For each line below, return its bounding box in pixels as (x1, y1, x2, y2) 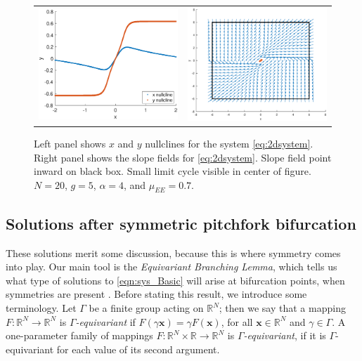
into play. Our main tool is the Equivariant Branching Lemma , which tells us (6, 259, 337, 274)
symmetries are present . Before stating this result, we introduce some (6, 287, 307, 301)
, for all (221, 314, 253, 329)
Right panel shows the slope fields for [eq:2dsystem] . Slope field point (34, 150, 332, 164)
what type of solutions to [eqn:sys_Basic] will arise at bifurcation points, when (6, 273, 345, 287)
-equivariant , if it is (243, 328, 326, 343)
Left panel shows (34, 136, 106, 150)
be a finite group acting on (89, 301, 204, 315)
